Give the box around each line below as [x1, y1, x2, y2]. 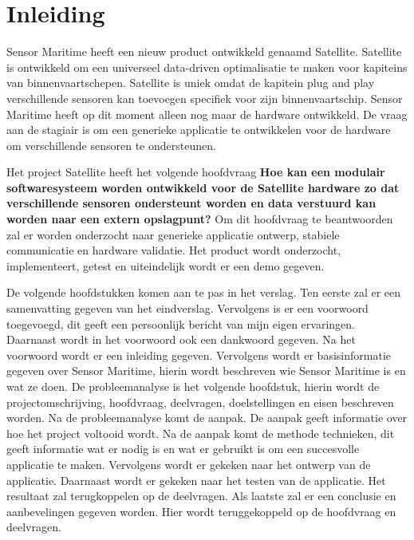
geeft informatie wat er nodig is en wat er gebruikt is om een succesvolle [6, 440, 360, 457]
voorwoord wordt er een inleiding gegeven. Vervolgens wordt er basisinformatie [6, 346, 391, 363]
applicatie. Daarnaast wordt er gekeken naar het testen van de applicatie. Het [6, 471, 386, 488]
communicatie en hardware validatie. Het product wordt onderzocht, [6, 242, 341, 258]
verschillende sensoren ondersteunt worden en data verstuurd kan [6, 195, 377, 211]
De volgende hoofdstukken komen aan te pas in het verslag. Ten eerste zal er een [6, 284, 401, 301]
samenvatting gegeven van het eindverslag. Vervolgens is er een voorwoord [6, 300, 369, 317]
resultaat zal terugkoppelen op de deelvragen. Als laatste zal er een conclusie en [6, 487, 396, 504]
